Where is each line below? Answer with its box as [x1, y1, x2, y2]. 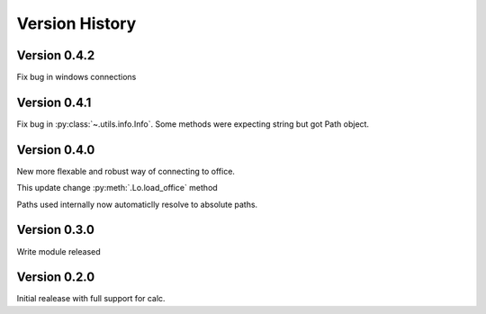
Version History [16, 13, 137, 33]
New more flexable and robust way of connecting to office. [16, 166, 236, 176]
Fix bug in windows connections [16, 72, 137, 83]
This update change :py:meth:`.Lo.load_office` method [16, 183, 218, 193]
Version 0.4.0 [16, 142, 95, 157]
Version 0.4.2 [16, 48, 95, 63]
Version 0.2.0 [16, 270, 95, 285]
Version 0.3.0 [16, 222, 94, 238]
